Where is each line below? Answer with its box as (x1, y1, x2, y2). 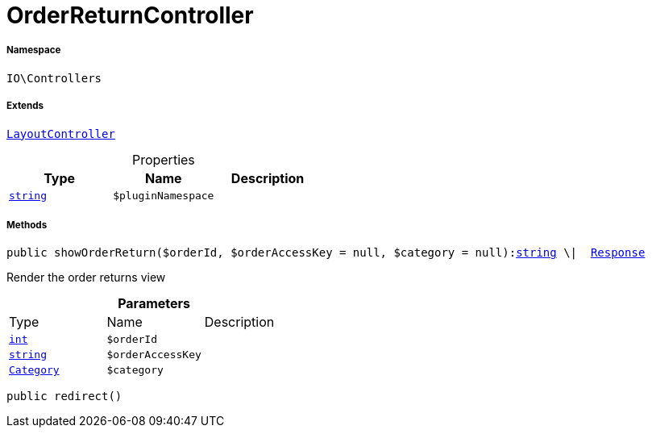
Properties (131, 151, 195, 168)
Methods (6, 219, 48, 231)
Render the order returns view (6, 270, 166, 285)
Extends (6, 100, 44, 112)
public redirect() (6, 390, 123, 403)
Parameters (118, 295, 191, 312)
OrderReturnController (6, 2, 254, 29)
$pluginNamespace (113, 189, 214, 202)
